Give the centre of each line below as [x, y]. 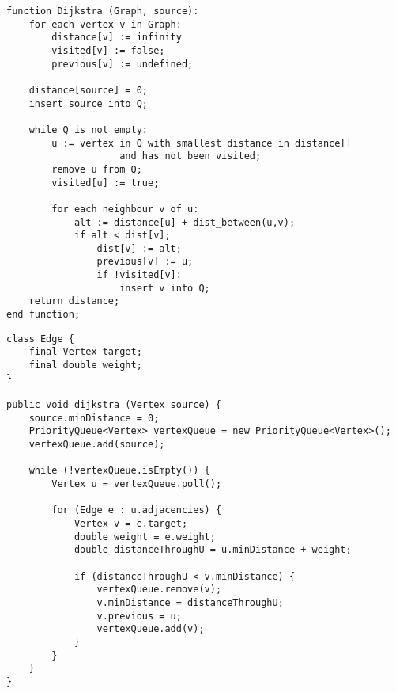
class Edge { [40, 339]
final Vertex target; [85, 352]
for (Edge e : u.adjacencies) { [137, 510]
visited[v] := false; [108, 50]
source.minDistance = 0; [94, 418]
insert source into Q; [88, 103]
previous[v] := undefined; [123, 64]
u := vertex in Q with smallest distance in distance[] [202, 143]
